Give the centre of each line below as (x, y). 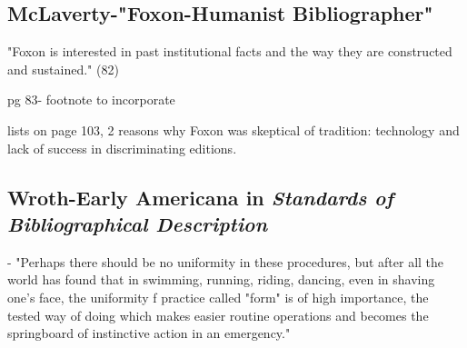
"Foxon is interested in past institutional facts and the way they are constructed (230, 51)
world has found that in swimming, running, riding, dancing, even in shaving (221, 279)
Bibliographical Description (138, 223)
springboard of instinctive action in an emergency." (149, 333)
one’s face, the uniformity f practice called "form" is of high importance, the (218, 297)
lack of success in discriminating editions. (122, 148)
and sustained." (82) (63, 69)
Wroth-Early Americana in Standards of (200, 197)
